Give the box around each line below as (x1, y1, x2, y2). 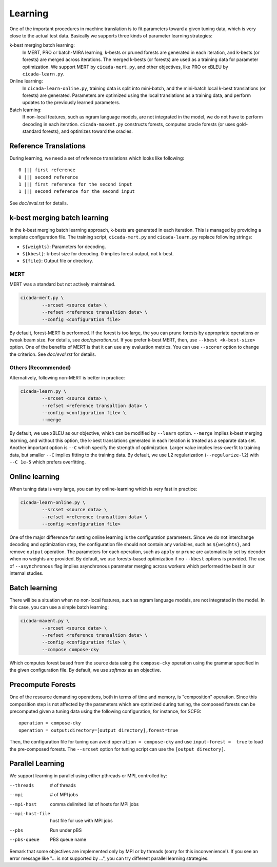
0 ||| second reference (18, 174, 78, 180)
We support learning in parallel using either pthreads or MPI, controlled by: (9, 773, 167, 779)
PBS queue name (50, 836, 87, 843)
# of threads (50, 782, 76, 788)
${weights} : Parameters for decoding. (22, 244, 106, 250)
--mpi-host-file (9, 811, 51, 816)
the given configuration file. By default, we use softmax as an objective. (9, 667, 161, 673)
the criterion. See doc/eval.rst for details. (9, 351, 96, 357)
